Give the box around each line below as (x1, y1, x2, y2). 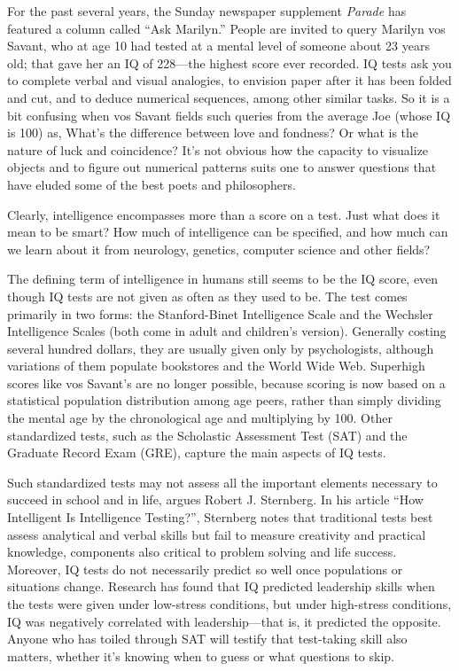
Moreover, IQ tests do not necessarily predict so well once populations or (7, 559, 403, 578)
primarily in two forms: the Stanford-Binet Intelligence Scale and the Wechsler (7, 304, 433, 323)
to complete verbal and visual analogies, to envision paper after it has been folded (7, 71, 452, 90)
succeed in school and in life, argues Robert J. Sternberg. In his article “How (7, 490, 424, 509)
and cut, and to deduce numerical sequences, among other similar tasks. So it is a (7, 88, 450, 106)
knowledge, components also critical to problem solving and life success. (7, 542, 397, 561)
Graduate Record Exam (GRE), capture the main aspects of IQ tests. (7, 443, 386, 462)
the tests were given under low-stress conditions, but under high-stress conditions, (7, 595, 452, 612)
